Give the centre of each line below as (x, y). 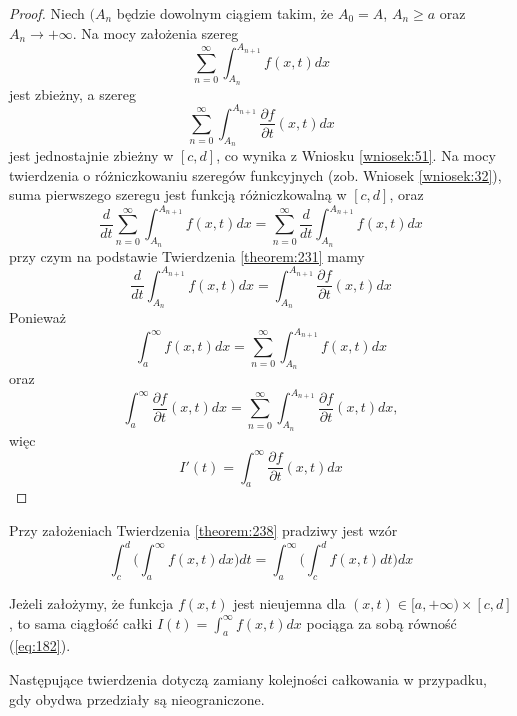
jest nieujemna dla (289, 602)
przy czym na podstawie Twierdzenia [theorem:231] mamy (187, 255)
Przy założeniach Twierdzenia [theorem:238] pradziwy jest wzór (203, 530)
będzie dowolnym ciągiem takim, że (225, 13)
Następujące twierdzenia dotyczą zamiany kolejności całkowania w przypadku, (248, 678)
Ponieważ (37, 316)
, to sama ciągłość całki (81, 622)
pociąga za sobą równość (381, 622)
